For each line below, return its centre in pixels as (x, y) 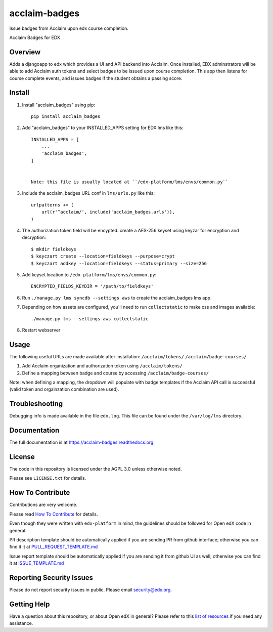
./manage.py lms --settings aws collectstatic (90, 319)
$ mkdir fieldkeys (54, 249)
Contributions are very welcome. (43, 505)
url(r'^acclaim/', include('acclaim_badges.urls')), (108, 212)
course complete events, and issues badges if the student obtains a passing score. (96, 78)
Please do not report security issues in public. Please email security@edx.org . (90, 590)
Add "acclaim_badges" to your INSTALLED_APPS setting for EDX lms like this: (103, 128)
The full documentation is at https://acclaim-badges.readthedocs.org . (82, 442)
